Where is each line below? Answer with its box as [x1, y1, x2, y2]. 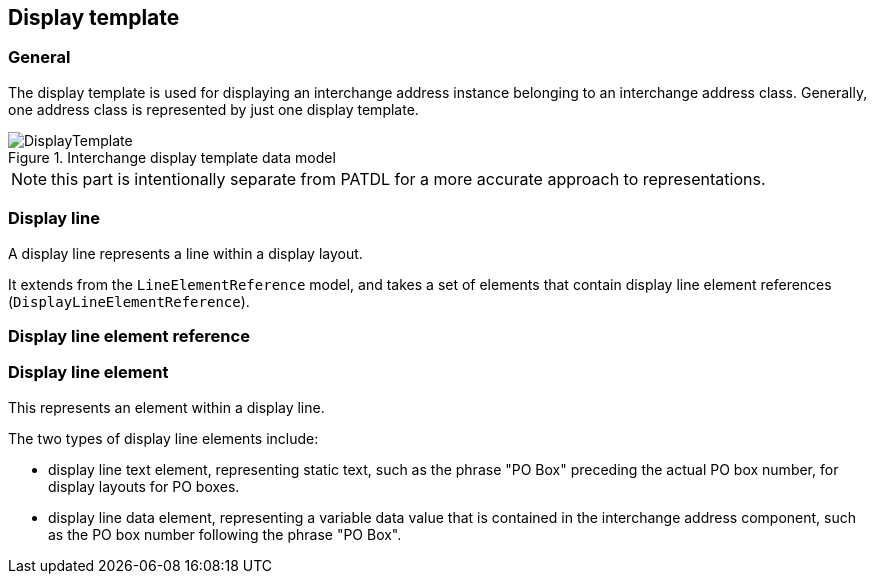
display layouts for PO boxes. [48, 477, 240, 495]
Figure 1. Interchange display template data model [8, 148, 336, 166]
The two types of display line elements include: [8, 429, 319, 447]
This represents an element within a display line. [8, 398, 325, 416]
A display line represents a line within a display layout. [8, 244, 363, 262]
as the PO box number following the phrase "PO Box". [48, 525, 402, 543]
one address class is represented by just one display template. [8, 100, 419, 118]
